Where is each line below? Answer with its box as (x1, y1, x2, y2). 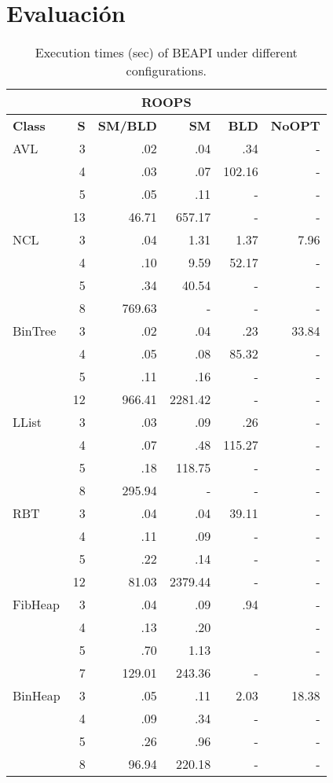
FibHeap (13, 595, 60, 614)
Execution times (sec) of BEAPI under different (35, 43, 298, 62)
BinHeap (13, 686, 60, 705)
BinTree (13, 322, 57, 340)
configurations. (126, 61, 207, 80)
